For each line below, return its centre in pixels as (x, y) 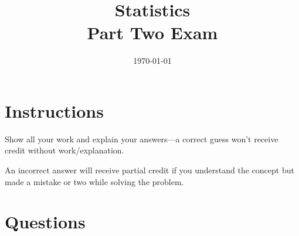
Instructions (54, 110)
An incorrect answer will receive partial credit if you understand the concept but (149, 170)
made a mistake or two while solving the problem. (94, 181)
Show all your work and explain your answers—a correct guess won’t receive (142, 138)
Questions (45, 222)
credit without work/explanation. (64, 150)
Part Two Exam (152, 33)
